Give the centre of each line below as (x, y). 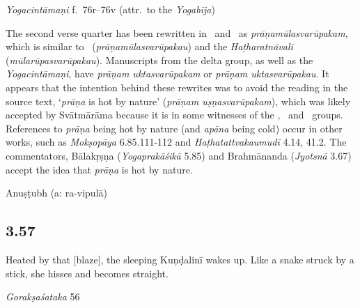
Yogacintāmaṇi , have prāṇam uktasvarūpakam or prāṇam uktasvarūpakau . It (167, 74)
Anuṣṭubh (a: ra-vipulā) (56, 193)
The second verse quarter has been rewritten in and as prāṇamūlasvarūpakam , (177, 32)
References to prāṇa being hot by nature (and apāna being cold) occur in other (174, 128)
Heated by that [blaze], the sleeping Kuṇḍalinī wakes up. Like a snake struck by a (180, 259)
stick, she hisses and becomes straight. (87, 273)
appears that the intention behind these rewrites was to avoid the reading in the (177, 87)
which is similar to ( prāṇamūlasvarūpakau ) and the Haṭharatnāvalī (149, 46)
